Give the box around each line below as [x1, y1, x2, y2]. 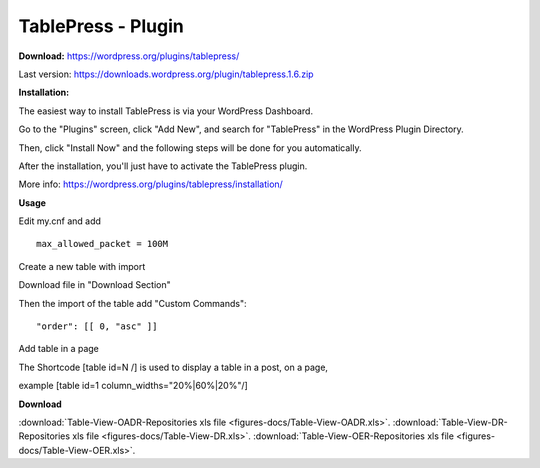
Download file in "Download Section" [18, 279, 172, 291]
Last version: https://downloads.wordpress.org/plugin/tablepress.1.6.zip [18, 68, 314, 80]
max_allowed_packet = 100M [36, 238, 169, 250]
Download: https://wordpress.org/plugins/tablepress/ [18, 50, 240, 62]
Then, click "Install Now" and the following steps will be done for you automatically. [18, 141, 362, 154]
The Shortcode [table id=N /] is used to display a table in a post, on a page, [18, 361, 329, 373]
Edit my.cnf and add [18, 215, 102, 227]
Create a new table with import [18, 260, 146, 272]
